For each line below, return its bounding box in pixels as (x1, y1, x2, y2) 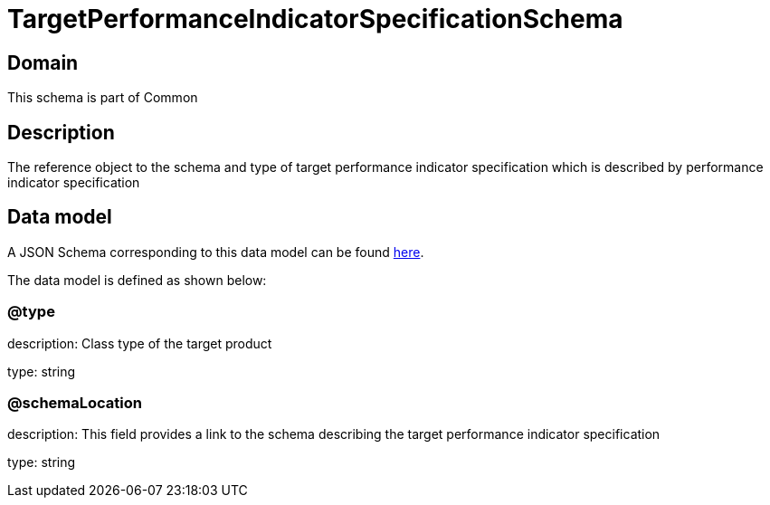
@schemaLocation (7, 393, 142, 412)
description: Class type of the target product (7, 335, 272, 351)
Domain (7, 51, 79, 74)
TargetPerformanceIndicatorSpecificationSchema (7, 4, 623, 34)
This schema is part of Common (7, 90, 198, 106)
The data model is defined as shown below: (7, 272, 267, 288)
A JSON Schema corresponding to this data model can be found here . (7, 243, 424, 260)
